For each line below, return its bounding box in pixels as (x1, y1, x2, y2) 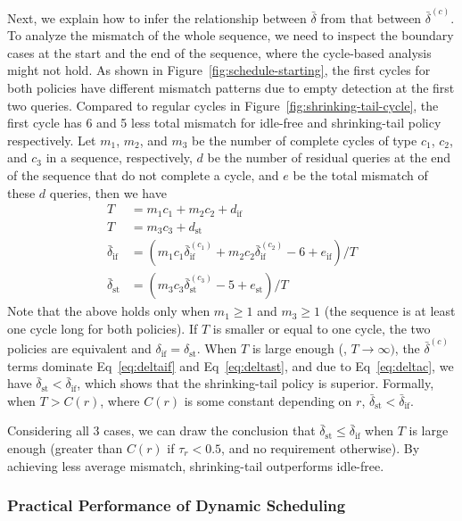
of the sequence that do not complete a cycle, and (7, 166, 279, 184)
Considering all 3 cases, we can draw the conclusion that (7, 421, 316, 440)
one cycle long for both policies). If (7, 318, 198, 337)
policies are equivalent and (7, 339, 152, 358)
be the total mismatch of (293, 166, 428, 184)
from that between (320, 8, 422, 27)
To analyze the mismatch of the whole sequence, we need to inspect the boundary (7, 26, 454, 45)
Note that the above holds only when (7, 302, 210, 320)
